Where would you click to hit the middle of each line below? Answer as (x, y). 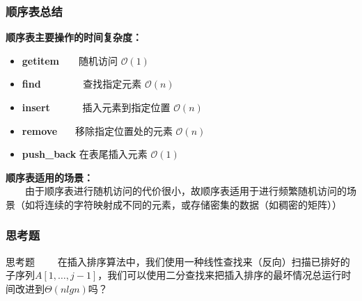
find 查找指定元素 (82, 84)
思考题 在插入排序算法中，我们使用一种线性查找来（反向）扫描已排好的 (178, 261)
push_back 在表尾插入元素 (85, 154)
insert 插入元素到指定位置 (96, 107)
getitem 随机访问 (70, 60)
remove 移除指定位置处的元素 (97, 130)
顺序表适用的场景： (49, 177)
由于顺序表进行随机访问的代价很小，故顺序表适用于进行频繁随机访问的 (186, 191)
